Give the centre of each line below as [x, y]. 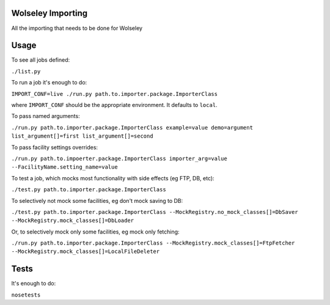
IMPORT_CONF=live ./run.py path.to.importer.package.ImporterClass [115, 94]
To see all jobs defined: [41, 60]
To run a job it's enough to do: [49, 83]
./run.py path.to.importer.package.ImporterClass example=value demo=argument [132, 127]
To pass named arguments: [46, 116]
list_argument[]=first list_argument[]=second [82, 136]
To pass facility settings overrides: [54, 147]
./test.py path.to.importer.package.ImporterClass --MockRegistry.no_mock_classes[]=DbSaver [155, 212]
